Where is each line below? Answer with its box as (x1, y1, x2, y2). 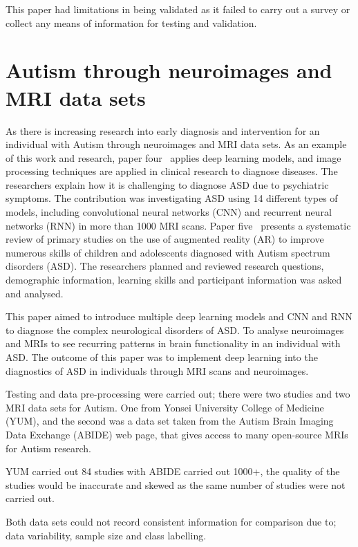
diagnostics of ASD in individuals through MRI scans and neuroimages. (6, 363, 309, 378)
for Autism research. (6, 441, 91, 455)
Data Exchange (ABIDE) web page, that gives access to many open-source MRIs (6, 427, 348, 441)
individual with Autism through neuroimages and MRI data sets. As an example (6, 137, 347, 151)
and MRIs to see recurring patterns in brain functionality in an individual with (6, 336, 341, 351)
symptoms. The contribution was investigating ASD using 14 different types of (6, 191, 338, 205)
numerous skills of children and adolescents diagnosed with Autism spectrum (6, 245, 330, 259)
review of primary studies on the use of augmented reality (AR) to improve (6, 232, 324, 246)
